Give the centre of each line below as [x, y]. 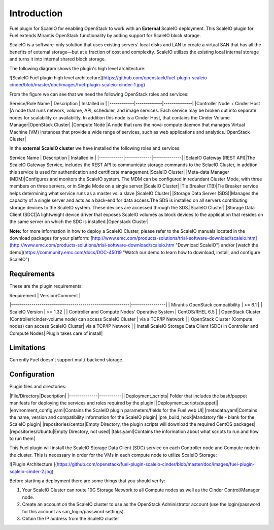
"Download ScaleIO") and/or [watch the [217, 245]
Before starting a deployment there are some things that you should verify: [87, 481]
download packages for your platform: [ [51, 238]
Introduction [36, 13]
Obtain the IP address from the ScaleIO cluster [71, 518]
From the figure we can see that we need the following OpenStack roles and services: [99, 94]
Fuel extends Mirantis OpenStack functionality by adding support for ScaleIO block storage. [105, 35]
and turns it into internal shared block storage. [58, 59]
